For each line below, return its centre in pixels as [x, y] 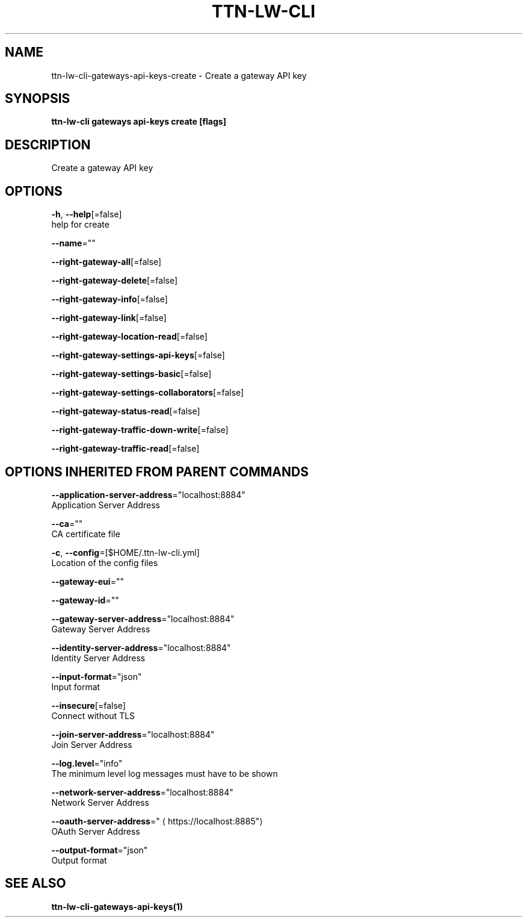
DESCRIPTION [48, 145]
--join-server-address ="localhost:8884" [133, 734]
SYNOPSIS [38, 99]
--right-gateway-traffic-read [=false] [125, 449]
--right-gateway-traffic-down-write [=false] [140, 430]
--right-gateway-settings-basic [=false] [131, 374]
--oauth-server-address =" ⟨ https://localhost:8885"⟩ [157, 821]
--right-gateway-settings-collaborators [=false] [148, 393]
